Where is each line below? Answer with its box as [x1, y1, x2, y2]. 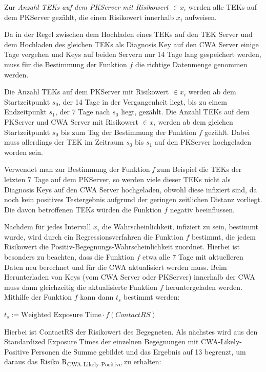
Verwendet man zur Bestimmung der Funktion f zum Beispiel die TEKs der [4, 164, 242, 174]
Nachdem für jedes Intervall [4, 221, 91, 232]
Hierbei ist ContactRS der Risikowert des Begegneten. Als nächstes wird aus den [4, 326, 258, 337]
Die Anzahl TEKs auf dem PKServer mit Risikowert [4, 86, 169, 97]
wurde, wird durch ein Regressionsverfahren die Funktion [4, 231, 183, 242]
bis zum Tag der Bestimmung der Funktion [60, 126, 197, 137]
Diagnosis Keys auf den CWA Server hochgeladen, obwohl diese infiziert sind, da [4, 184, 257, 194]
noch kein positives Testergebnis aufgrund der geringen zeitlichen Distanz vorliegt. [4, 194, 262, 205]
